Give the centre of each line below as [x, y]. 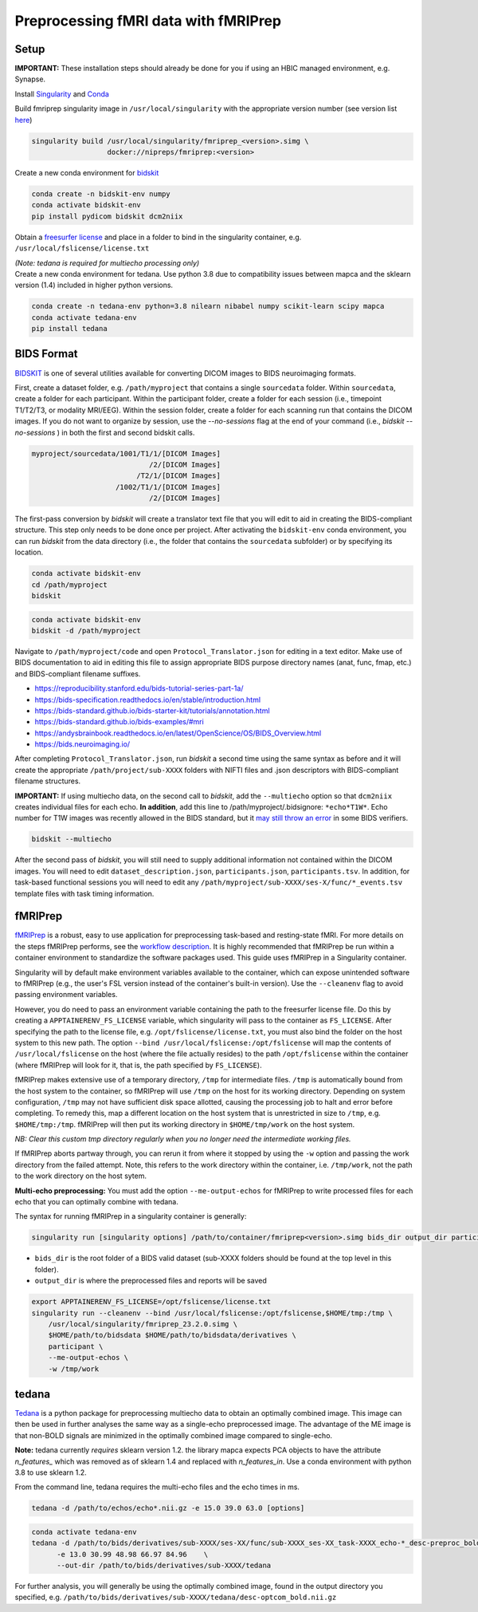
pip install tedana [69, 329]
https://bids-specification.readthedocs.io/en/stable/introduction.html [148, 700]
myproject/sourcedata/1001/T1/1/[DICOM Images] [126, 453]
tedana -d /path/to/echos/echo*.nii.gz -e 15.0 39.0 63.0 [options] [168, 1508]
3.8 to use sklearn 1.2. [51, 1472]
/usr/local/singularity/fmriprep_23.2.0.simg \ [143, 1324]
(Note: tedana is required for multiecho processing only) [107, 262]
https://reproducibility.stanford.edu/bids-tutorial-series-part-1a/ [139, 688]
